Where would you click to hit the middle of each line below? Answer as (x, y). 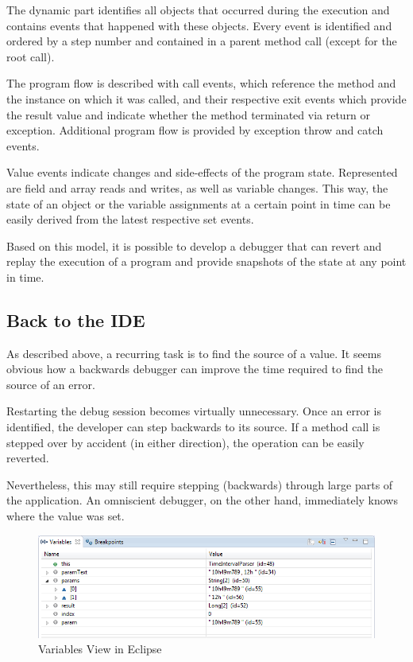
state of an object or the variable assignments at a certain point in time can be (199, 203)
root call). (31, 56)
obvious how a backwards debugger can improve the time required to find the (195, 369)
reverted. (28, 458)
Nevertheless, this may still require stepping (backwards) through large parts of (200, 484)
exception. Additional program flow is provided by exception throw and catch (195, 130)
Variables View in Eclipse (100, 649)
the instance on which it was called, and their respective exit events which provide (206, 98)
